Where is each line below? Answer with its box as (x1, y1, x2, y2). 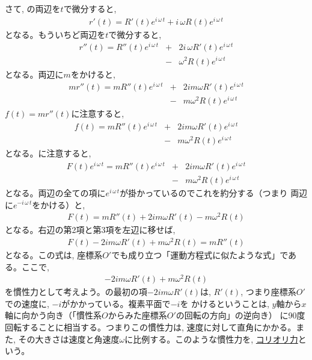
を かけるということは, (180, 297, 269, 309)
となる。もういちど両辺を (5, 28, 106, 40)
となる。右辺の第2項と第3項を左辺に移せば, (5, 223, 176, 236)
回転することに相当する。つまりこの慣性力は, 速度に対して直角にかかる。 (5, 321, 296, 334)
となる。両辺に (5, 67, 64, 80)
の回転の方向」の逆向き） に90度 (176, 309, 305, 321)
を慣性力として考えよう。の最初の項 (5, 285, 147, 298)
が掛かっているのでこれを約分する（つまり (120, 186, 288, 199)
